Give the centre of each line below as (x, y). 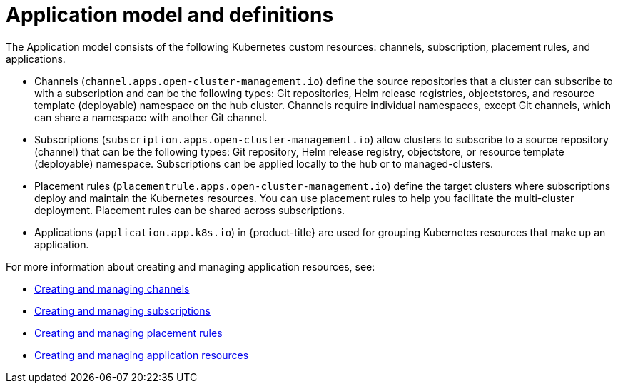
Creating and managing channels (112, 288)
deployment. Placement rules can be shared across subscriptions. (190, 210)
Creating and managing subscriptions (122, 310)
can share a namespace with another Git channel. (151, 117)
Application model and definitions (170, 15)
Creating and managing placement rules (128, 333)
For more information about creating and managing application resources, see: (191, 266)
